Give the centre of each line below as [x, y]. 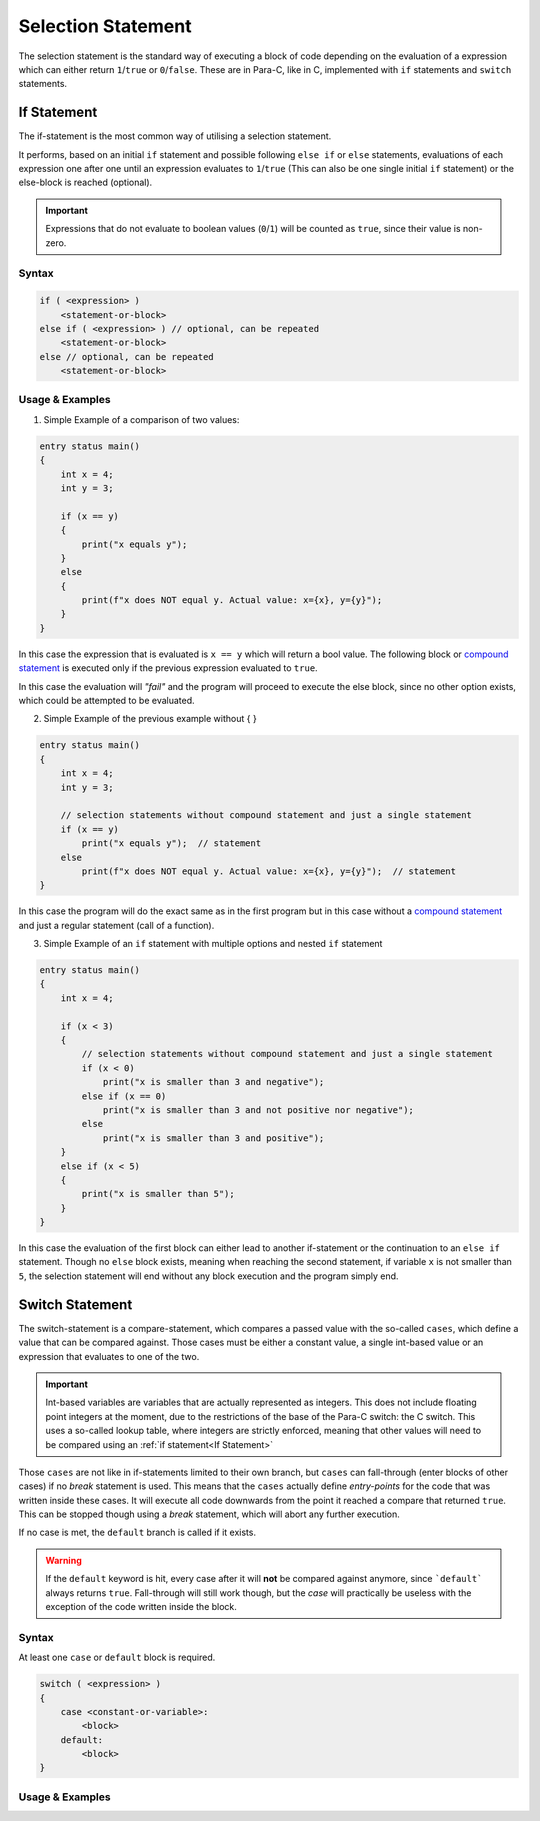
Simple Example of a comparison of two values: [141, 419]
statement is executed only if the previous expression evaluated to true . [168, 668]
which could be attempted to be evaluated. [106, 701]
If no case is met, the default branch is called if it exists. [137, 1532]
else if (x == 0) [124, 1096]
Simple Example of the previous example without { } [150, 719]
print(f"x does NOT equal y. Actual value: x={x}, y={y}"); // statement [269, 871]
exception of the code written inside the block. [141, 1607]
